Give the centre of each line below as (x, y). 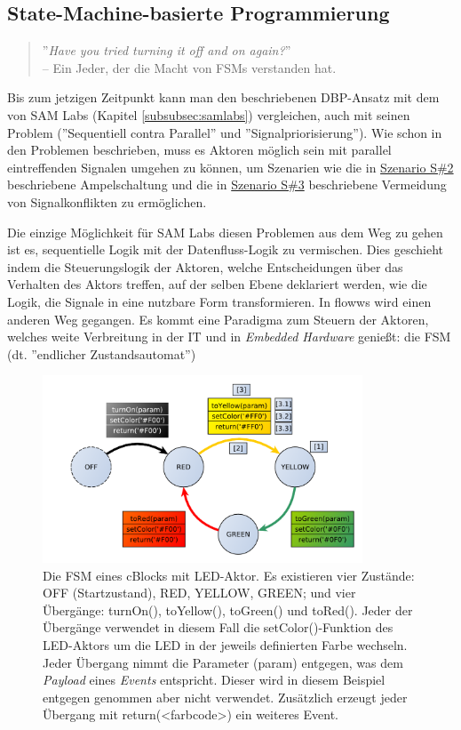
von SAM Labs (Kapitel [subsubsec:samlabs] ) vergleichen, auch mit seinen (209, 114)
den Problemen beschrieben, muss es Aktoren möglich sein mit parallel (199, 150)
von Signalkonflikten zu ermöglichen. (107, 201)
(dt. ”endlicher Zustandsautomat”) (102, 353)
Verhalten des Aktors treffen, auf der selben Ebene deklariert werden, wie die (217, 284)
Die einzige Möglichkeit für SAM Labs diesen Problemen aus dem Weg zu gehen (225, 232)
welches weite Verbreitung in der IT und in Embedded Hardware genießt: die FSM (229, 337)
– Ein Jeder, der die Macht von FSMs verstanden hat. (189, 67)
